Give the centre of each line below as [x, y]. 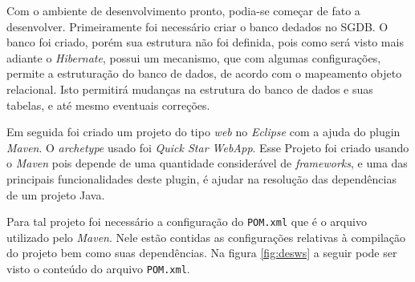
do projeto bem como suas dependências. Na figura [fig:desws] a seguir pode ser [202, 253]
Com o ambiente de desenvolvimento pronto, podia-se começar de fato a [183, 10]
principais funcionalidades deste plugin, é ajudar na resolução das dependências [201, 178]
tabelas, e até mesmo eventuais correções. [108, 105]
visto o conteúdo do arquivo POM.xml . [98, 268]
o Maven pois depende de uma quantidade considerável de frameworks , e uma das [207, 163]
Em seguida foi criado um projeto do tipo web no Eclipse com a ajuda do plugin [203, 132]
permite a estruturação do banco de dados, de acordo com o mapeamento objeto [204, 73]
